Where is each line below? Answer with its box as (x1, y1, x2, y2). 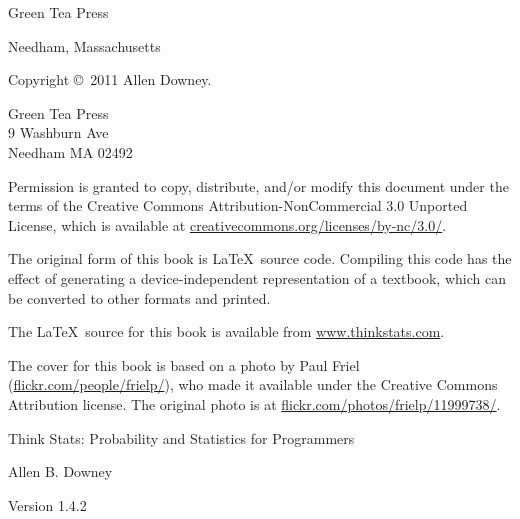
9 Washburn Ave (8, 122, 109, 143)
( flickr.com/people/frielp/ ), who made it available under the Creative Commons (8, 374, 498, 395)
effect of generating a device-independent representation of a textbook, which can (8, 267, 506, 288)
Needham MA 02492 (8, 141, 133, 162)
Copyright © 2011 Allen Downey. (8, 69, 212, 90)
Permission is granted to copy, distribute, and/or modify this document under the (8, 175, 509, 196)
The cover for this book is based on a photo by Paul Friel (8, 354, 360, 375)
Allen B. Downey (8, 461, 113, 482)
